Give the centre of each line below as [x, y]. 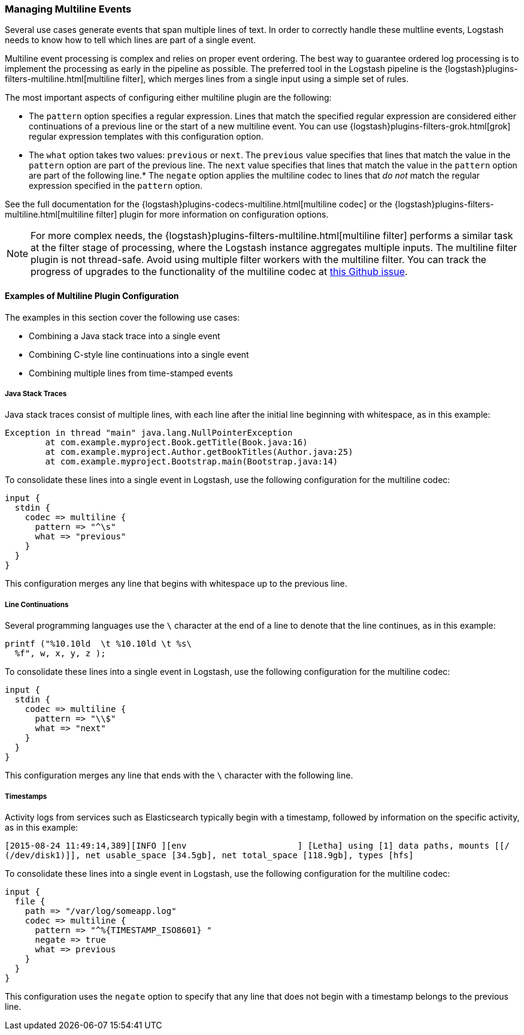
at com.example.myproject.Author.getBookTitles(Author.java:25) [199, 452]
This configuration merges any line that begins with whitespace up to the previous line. [176, 584]
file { [30, 901]
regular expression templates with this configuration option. [146, 137]
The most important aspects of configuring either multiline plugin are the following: [168, 98]
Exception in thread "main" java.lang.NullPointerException [149, 433]
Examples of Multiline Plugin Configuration [92, 295]
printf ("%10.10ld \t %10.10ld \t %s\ [98, 644]
